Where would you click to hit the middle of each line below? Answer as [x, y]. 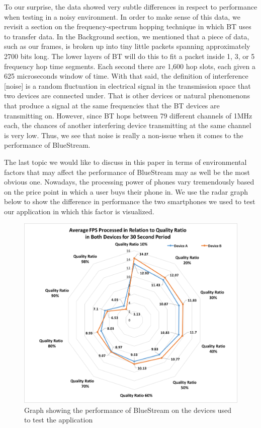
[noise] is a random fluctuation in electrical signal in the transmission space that [127, 85]
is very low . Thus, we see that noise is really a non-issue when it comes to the [124, 135]
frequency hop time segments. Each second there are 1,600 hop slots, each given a [130, 66]
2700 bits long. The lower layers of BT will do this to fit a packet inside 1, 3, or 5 [129, 56]
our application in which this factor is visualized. [79, 211]
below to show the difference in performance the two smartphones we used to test [130, 201]
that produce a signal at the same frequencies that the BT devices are [112, 105]
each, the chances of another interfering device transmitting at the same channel [128, 125]
